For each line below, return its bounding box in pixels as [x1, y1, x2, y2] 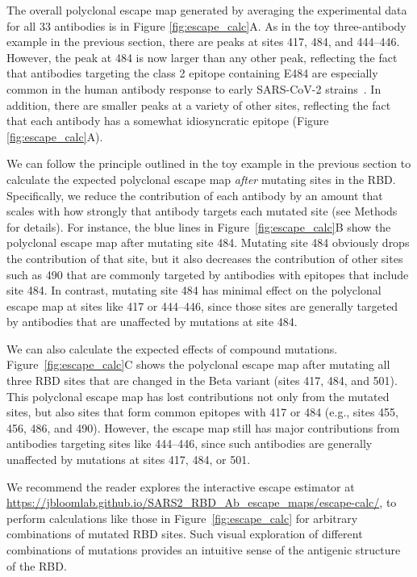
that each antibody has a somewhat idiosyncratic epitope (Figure [6, 112, 329, 129]
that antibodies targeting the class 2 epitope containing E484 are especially [6, 65, 378, 82]
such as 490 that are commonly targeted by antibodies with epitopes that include [6, 266, 409, 282]
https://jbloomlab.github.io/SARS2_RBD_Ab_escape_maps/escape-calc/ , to [6, 494, 397, 511]
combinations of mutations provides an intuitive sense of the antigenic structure [6, 541, 401, 558]
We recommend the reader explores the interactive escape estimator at [6, 478, 355, 495]
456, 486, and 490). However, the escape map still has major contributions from [6, 419, 400, 436]
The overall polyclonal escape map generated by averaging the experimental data [6, 2, 407, 18]
